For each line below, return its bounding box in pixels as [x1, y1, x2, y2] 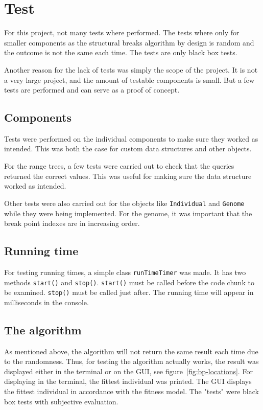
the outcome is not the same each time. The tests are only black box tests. [4, 47, 237, 58]
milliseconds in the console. [4, 297, 89, 307]
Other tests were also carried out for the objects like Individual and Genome [4, 197, 245, 208]
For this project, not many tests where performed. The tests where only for [4, 27, 240, 38]
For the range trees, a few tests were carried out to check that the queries [4, 161, 234, 171]
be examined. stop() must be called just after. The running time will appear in [4, 287, 254, 298]
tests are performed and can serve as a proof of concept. [4, 84, 180, 95]
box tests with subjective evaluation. [4, 396, 118, 406]
